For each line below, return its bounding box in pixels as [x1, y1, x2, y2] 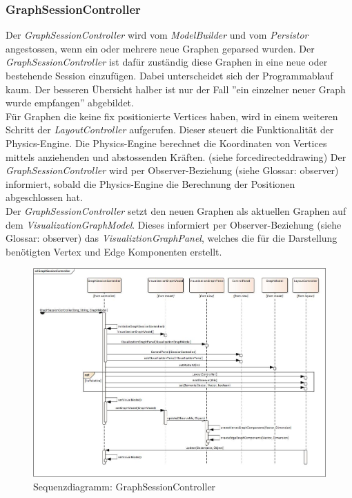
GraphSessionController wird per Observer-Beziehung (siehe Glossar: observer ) [6, 163, 339, 178]
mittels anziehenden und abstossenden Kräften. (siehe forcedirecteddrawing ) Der [6, 149, 346, 164]
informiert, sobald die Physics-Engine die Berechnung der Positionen [6, 176, 295, 191]
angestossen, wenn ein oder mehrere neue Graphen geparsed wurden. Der [6, 41, 315, 55]
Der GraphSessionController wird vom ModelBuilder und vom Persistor [6, 28, 309, 42]
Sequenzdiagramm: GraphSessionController [33, 479, 216, 493]
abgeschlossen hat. [6, 190, 83, 204]
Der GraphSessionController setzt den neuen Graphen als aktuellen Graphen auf [6, 203, 346, 218]
